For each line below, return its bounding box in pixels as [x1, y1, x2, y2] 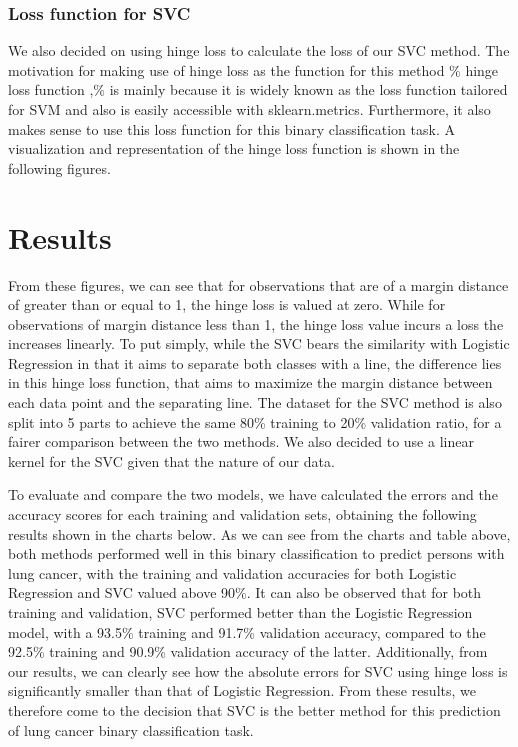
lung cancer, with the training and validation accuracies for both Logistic [8, 562, 457, 583]
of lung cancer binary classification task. [8, 719, 254, 740]
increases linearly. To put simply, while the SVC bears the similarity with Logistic [8, 333, 510, 354]
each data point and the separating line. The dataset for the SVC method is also [8, 392, 502, 413]
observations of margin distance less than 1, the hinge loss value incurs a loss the [8, 313, 504, 334]
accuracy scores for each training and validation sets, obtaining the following [8, 504, 477, 525]
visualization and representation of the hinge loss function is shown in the [8, 138, 460, 159]
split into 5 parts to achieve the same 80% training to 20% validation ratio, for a [8, 411, 502, 432]
